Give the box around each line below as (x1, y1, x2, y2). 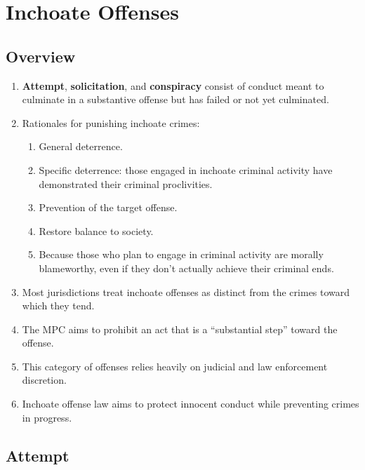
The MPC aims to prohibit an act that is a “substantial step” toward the (22, 321, 338, 336)
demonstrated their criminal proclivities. (39, 176, 213, 191)
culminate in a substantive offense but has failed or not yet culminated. (22, 92, 329, 107)
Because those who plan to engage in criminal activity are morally (39, 247, 324, 262)
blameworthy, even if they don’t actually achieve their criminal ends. (39, 260, 334, 275)
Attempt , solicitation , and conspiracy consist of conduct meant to (22, 78, 324, 93)
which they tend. (22, 298, 95, 313)
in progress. (22, 410, 72, 424)
